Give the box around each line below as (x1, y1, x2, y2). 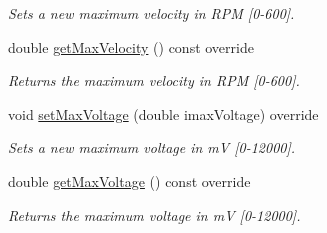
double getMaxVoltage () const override (8, 170, 251, 191)
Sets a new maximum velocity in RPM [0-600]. (8, 3, 295, 23)
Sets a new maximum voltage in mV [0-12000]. (8, 137, 296, 158)
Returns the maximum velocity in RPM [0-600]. (8, 70, 300, 91)
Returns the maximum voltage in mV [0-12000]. (8, 204, 301, 225)
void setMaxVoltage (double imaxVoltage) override (8, 103, 319, 124)
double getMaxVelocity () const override (8, 36, 254, 57)
